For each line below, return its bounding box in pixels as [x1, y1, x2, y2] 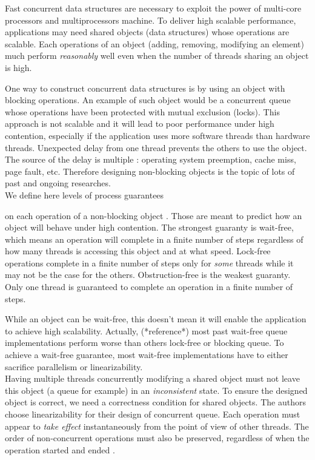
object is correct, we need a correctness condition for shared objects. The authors [5, 396, 306, 408]
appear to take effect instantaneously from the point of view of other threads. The [5, 419, 309, 432]
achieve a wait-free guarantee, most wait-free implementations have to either [5, 348, 288, 361]
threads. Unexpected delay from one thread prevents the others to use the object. [5, 141, 307, 154]
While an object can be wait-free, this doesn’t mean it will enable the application [5, 313, 307, 325]
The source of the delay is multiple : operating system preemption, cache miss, [5, 153, 296, 166]
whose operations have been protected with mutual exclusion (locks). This [5, 105, 280, 118]
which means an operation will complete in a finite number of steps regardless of [5, 232, 303, 245]
